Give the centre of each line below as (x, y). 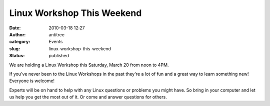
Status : (17, 56)
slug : (14, 49)
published (59, 56)
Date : (15, 28)
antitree (57, 34)
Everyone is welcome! (32, 81)
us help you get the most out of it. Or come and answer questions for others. (88, 97)
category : (20, 42)
